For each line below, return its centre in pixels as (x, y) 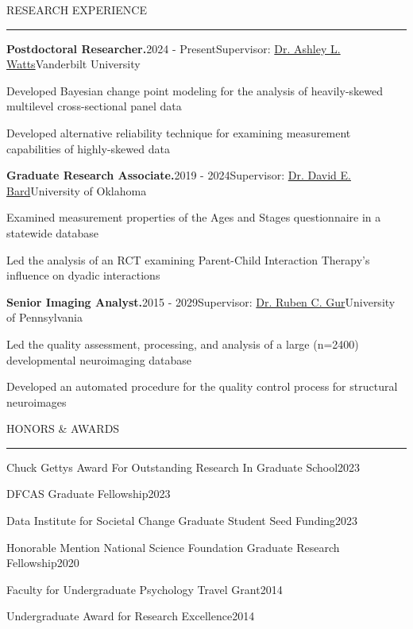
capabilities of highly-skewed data (88, 148)
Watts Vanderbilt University (73, 64)
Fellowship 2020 (43, 563)
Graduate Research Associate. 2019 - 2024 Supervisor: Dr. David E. (179, 175)
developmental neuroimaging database (99, 359)
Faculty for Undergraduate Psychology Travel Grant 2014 (145, 589)
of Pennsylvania (44, 317)
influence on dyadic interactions (83, 275)
